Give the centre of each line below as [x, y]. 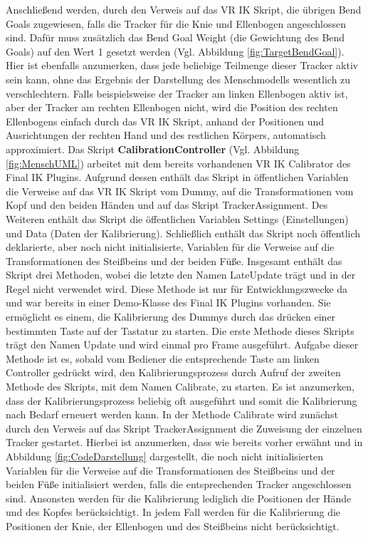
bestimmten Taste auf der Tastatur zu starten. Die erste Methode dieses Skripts [180, 330]
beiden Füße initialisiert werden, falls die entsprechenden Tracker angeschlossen [179, 484]
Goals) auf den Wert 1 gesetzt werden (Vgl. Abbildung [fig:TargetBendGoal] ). [175, 51]
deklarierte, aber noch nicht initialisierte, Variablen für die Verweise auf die [170, 247]
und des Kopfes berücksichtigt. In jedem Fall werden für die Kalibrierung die [173, 512]
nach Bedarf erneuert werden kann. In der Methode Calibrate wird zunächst [172, 414]
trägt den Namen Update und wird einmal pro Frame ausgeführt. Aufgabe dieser [182, 345]
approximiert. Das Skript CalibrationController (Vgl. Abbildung [153, 149]
